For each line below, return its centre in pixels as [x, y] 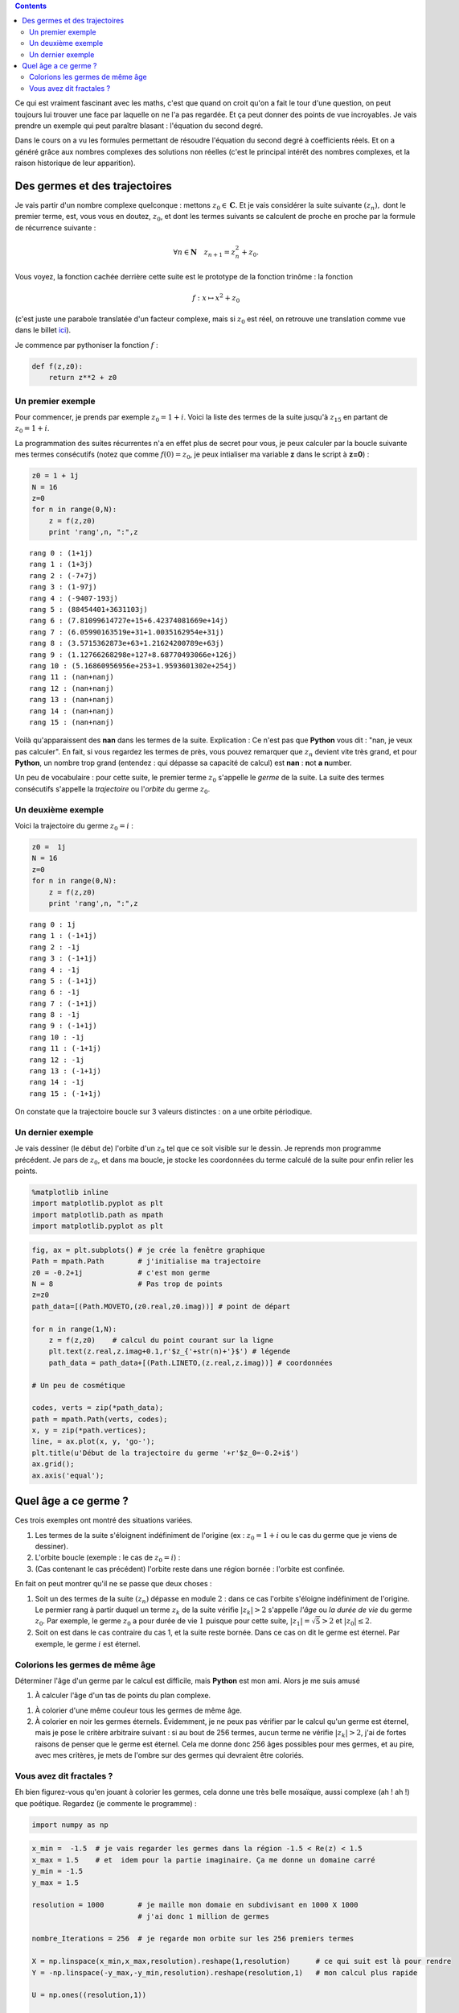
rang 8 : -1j [55, 1015]
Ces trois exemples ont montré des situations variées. [104, 1520]
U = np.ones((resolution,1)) [89, 1995]
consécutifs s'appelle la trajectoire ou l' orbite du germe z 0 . [113, 789]
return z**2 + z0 [83, 378]
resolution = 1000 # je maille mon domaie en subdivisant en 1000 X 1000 [195, 1905]
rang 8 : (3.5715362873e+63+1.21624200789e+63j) [127, 643]
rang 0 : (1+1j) [61, 553]
